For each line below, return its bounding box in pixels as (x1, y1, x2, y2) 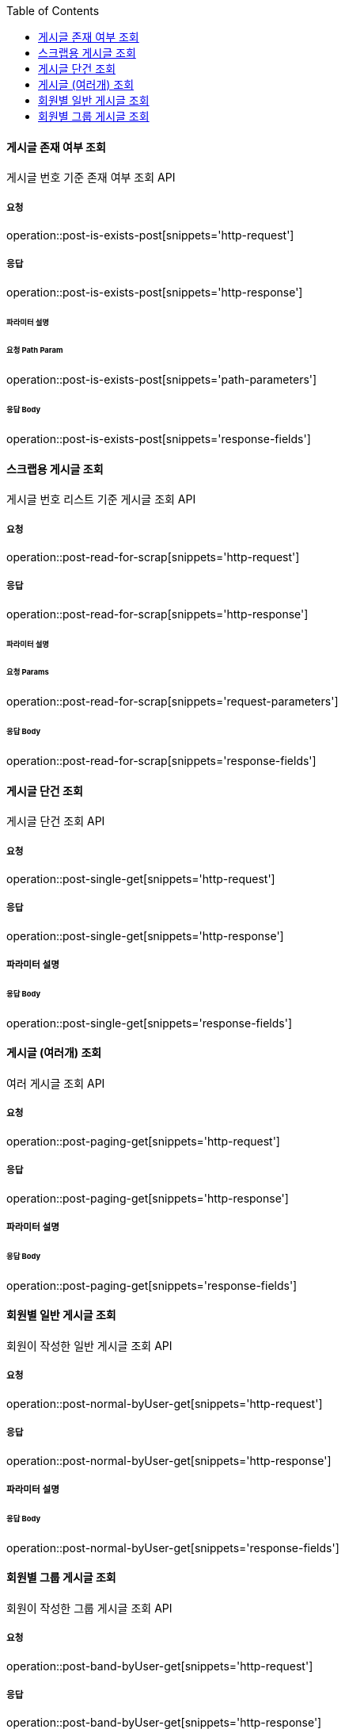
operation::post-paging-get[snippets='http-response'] (6, 1191, 289, 1205)
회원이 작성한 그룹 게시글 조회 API (6, 1601, 172, 1615)
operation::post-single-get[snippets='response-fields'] (6, 1016, 292, 1030)
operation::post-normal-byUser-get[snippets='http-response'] (6, 1453, 332, 1467)
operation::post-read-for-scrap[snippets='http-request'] (6, 550, 300, 564)
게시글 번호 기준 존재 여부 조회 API (6, 170, 176, 185)
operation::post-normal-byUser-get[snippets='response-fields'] (6, 1540, 339, 1555)
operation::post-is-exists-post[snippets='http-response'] (6, 285, 303, 299)
